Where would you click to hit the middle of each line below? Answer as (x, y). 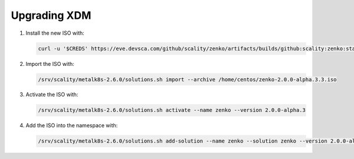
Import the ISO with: (50, 64)
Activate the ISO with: (52, 95)
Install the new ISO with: (55, 33)
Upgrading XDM (51, 15)
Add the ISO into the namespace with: (72, 125)
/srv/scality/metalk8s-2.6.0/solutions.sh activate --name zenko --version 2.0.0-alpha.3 (172, 110)
